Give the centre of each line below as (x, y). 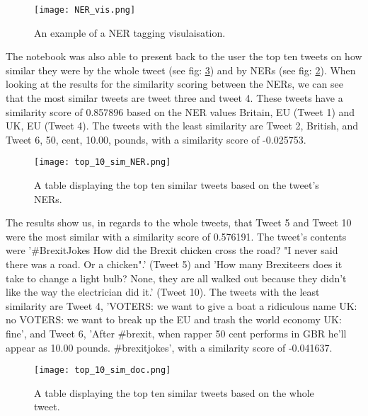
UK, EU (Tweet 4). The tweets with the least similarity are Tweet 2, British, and (182, 126)
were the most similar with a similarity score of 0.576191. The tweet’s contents (176, 236)
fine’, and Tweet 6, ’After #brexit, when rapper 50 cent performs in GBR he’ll (176, 333)
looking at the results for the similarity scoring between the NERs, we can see (174, 84)
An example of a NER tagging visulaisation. (130, 32)
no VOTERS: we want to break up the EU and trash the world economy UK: (174, 319)
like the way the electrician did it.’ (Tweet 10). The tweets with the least (163, 292)
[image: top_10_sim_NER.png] (103, 162)
